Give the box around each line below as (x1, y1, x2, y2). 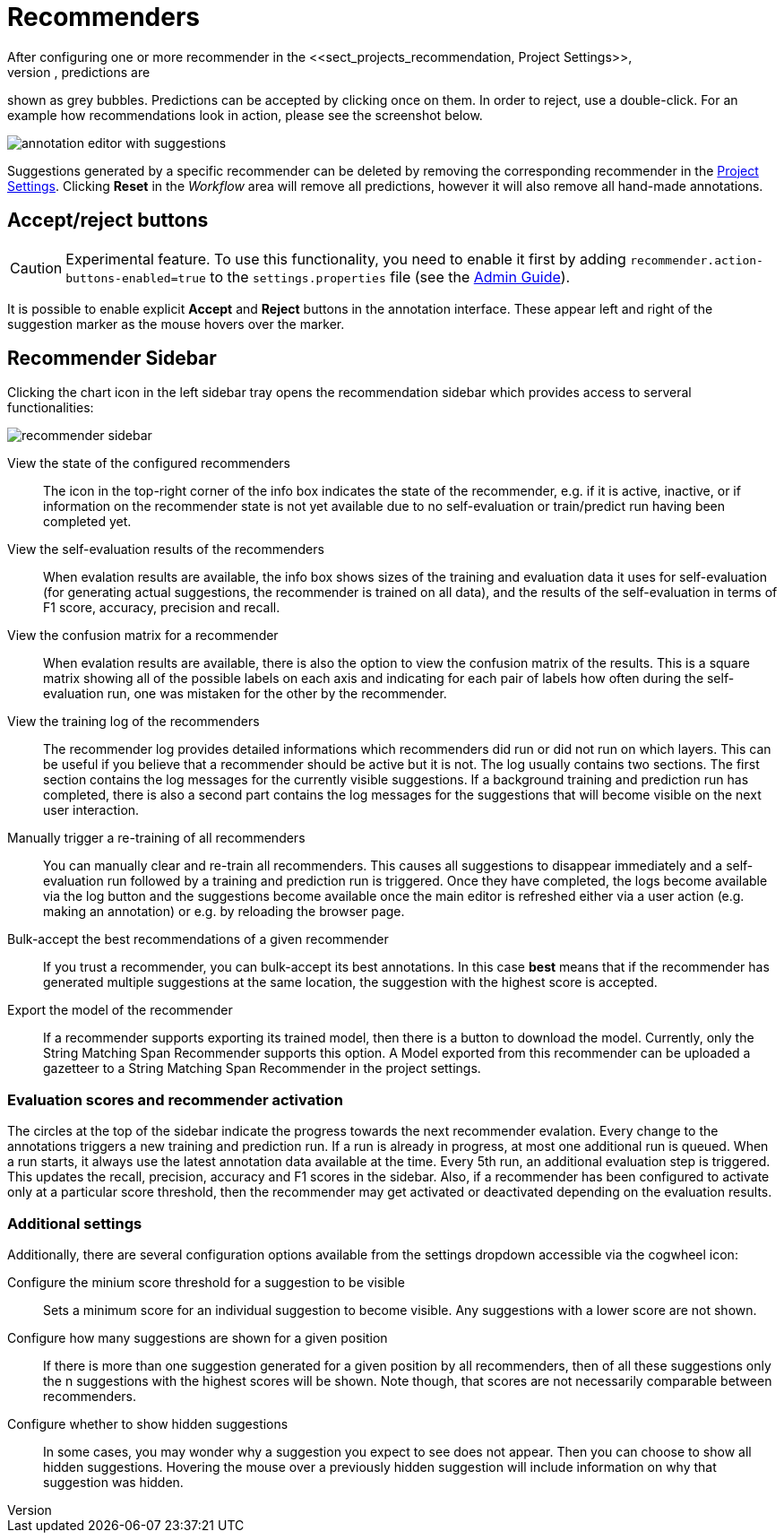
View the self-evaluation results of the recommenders (7, 541, 324, 558)
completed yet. (43, 514, 132, 530)
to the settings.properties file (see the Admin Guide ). (210, 267, 571, 286)
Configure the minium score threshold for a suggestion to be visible (7, 1274, 405, 1290)
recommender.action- (630, 253, 763, 267)
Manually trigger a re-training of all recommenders (7, 830, 306, 846)
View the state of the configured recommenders (7, 455, 290, 472)
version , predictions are (7, 64, 151, 80)
